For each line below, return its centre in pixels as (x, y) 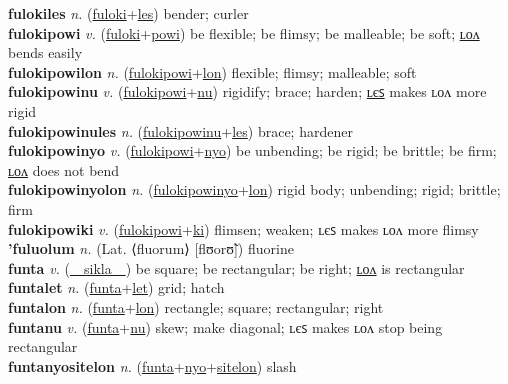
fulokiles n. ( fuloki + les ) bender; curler (128, 13)
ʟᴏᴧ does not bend (64, 169)
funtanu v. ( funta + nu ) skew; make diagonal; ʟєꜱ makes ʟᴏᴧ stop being (225, 326)
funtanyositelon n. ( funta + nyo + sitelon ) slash (152, 365)
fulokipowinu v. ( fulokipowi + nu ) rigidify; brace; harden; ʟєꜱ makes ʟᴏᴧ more (247, 91)
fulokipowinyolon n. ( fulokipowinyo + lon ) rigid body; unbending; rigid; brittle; (254, 189)
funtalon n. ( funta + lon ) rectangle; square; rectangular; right (196, 306)
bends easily (45, 52)
